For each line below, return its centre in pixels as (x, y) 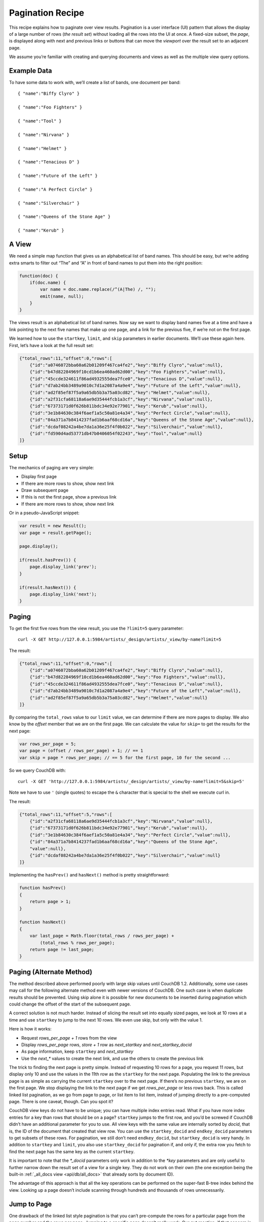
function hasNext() (43, 922)
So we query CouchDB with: (37, 770)
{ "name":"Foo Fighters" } (50, 107)
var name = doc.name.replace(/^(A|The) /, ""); (98, 289)
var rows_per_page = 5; (48, 744)
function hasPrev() (43, 888)
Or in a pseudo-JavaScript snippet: (44, 513)
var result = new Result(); (53, 526)
